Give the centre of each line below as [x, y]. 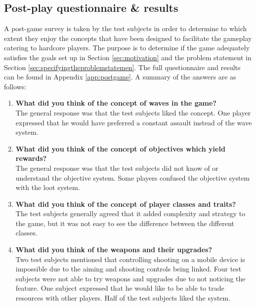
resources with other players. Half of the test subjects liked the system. [123, 298]
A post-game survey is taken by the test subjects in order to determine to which [126, 28]
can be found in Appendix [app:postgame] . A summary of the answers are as [120, 77]
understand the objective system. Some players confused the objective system [133, 177]
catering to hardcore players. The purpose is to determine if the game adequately [127, 48]
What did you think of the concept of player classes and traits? [126, 204]
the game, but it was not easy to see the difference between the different [125, 223]
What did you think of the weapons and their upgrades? [114, 249]
